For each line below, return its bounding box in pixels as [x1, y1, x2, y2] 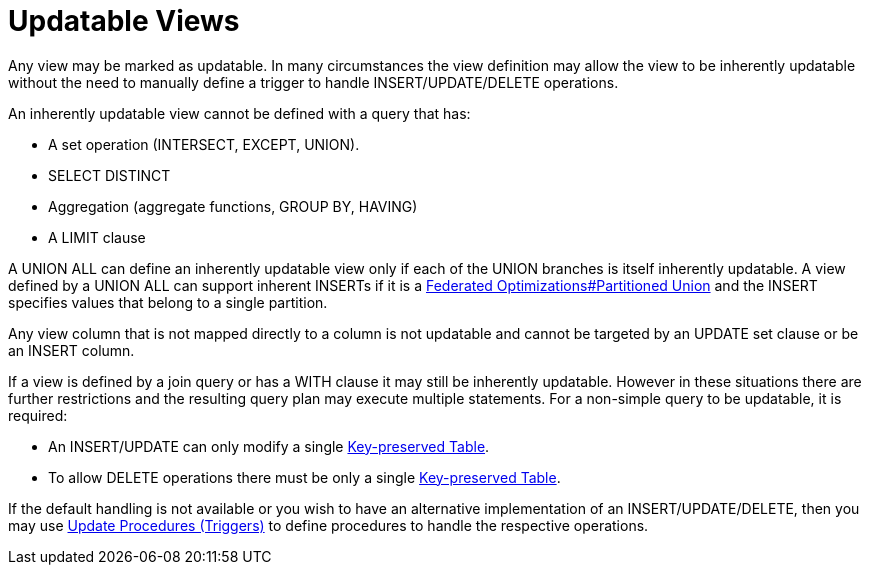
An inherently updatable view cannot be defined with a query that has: [8, 104, 471, 122]
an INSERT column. [8, 341, 135, 359]
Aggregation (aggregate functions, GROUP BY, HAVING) [48, 197, 418, 215]
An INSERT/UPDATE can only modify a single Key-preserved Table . [48, 437, 490, 455]
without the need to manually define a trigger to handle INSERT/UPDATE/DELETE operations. [8, 73, 619, 91]
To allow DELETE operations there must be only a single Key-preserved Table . [48, 468, 561, 486]
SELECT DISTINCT [48, 166, 171, 184]
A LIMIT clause [48, 228, 146, 246]
